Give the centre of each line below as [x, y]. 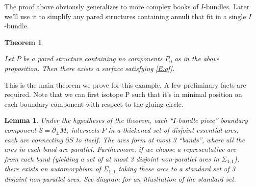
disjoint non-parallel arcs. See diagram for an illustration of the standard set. [120, 178]
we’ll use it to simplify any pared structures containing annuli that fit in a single [125, 16]
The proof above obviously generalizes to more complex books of [102, 6]
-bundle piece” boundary [212, 120]
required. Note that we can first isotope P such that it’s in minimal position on [123, 94]
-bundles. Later [227, 6]
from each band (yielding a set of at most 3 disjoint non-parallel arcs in [112, 158]
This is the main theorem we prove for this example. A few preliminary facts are [125, 84]
